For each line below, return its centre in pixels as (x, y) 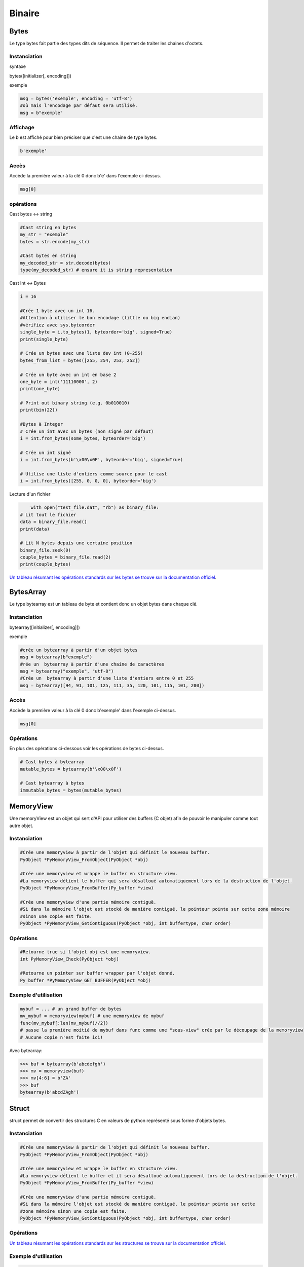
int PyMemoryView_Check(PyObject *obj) (69, 959)
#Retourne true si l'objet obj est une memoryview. (86, 952)
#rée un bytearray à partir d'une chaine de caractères (92, 664)
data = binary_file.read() (53, 522)
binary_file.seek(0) (45, 550)
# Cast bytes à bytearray (52, 762)
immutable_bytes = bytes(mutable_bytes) (71, 790)
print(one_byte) (40, 389)
